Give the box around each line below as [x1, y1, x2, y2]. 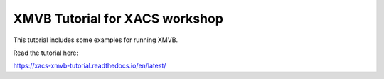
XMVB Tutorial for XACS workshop [13, 11, 224, 26]
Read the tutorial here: [13, 48, 78, 57]
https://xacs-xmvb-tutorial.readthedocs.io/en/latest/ [13, 61, 166, 70]
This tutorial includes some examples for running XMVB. [13, 36, 178, 44]
